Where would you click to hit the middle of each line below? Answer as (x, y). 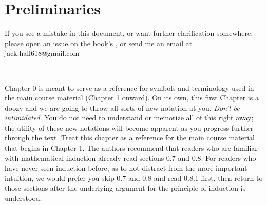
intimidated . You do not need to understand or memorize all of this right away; (129, 118)
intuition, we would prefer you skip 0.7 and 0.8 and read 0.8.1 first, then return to (134, 178)
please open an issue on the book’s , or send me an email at (99, 43)
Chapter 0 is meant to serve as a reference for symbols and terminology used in (129, 87)
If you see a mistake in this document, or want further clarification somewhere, (129, 33)
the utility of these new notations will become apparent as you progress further (129, 127)
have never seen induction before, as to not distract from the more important (126, 168)
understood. (23, 198)
